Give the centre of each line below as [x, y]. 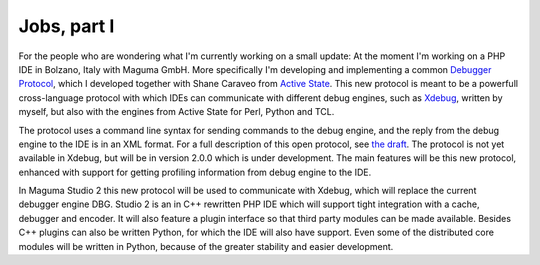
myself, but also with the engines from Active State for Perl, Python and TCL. [176, 112]
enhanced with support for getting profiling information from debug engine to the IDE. [195, 172]
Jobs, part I [66, 26]
